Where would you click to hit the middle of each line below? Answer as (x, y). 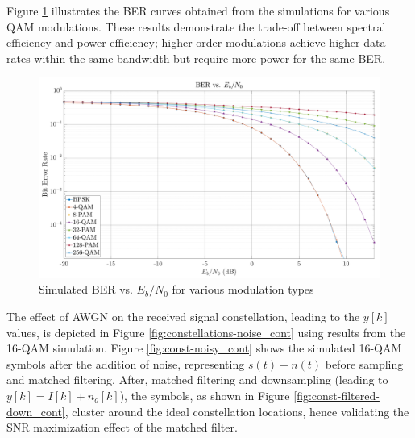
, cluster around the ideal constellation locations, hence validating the (237, 411)
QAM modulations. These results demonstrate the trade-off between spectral (196, 26)
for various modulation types (243, 289)
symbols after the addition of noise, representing (126, 363)
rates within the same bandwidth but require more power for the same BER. (196, 58)
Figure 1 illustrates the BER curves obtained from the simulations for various (198, 10)
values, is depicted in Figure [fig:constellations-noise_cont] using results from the (206, 332)
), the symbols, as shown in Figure (205, 395)
